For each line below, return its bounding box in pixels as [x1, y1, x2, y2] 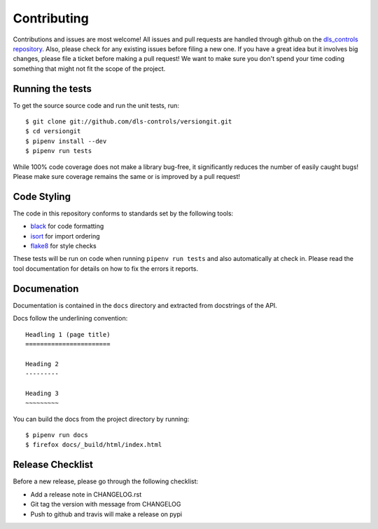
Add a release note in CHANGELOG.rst [30, 490, 142, 498]
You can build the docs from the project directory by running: [13, 415, 190, 423]
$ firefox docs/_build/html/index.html [25, 441, 162, 449]
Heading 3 [25, 389, 59, 397]
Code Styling [13, 190, 71, 203]
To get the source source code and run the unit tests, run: [13, 101, 180, 109]
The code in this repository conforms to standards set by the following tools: [13, 209, 234, 217]
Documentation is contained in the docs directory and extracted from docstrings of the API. [13, 301, 278, 309]
